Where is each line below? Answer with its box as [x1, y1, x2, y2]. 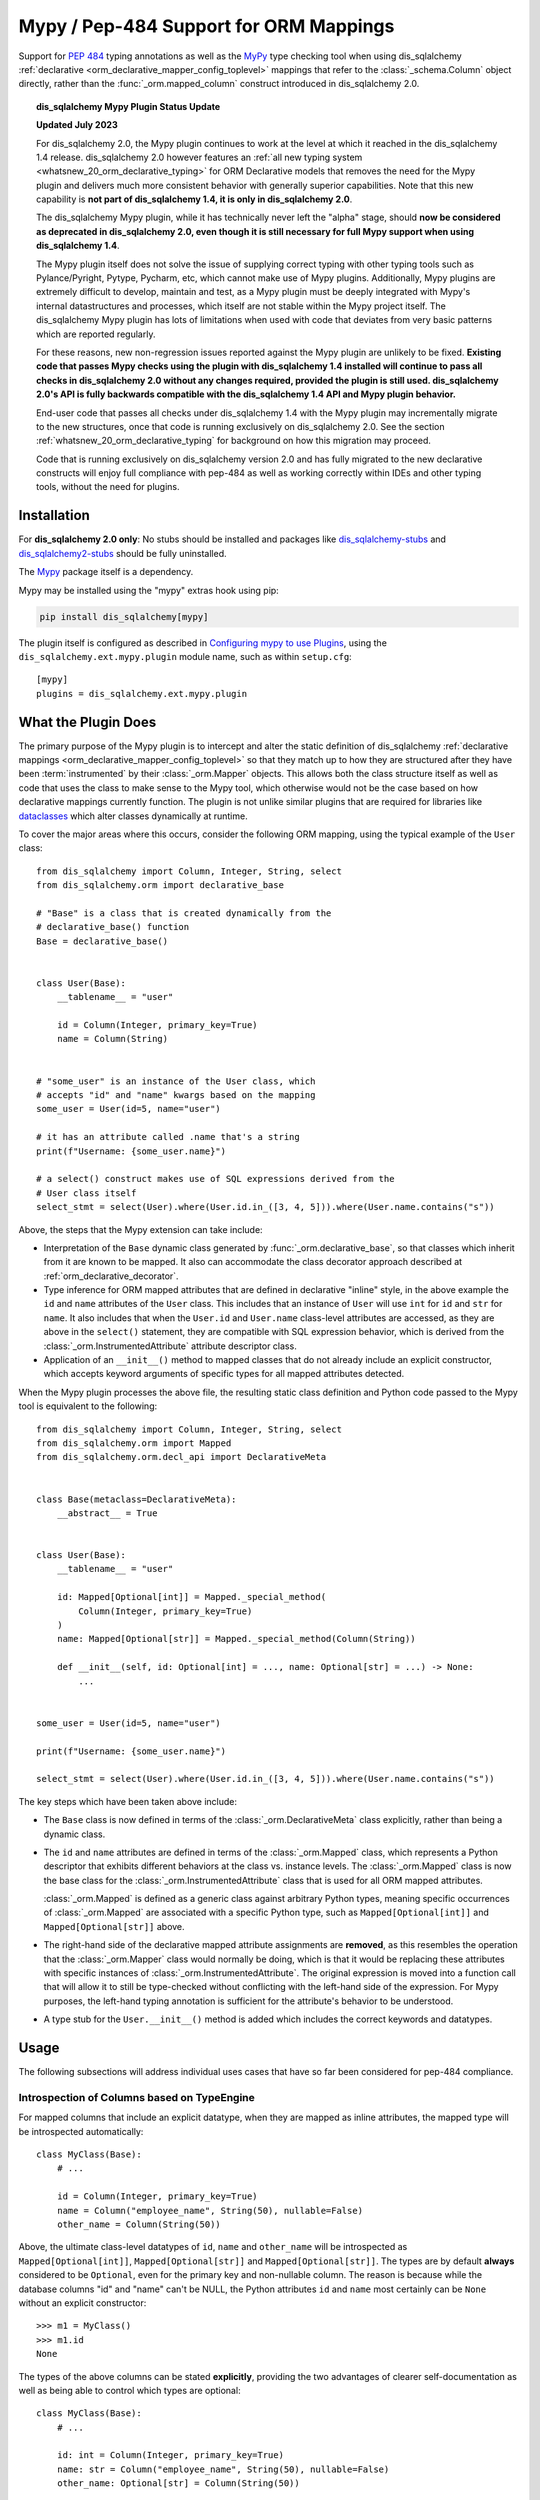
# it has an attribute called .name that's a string [36, 1131, 300, 1143]
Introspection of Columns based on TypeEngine [18, 2090, 255, 2104]
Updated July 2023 [36, 119, 119, 131]
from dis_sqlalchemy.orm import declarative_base [36, 880, 285, 891]
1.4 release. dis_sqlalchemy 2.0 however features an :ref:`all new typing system [36, 151, 363, 163]
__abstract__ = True [56, 1507, 158, 1519]
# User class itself [36, 1187, 137, 1199]
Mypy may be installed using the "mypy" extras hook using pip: [18, 584, 279, 596]
